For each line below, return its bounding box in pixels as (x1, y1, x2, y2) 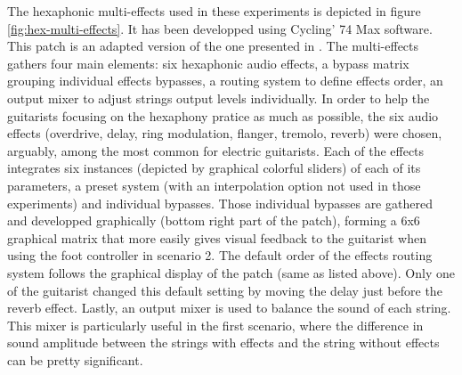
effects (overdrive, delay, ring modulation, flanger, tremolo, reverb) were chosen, (7, 124, 442, 143)
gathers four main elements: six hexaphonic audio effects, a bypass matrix (7, 53, 409, 72)
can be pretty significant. (7, 350, 143, 369)
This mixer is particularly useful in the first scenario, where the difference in (7, 315, 424, 334)
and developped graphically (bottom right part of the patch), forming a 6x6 (7, 211, 420, 230)
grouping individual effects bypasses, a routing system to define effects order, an (7, 71, 443, 90)
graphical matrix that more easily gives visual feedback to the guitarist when (7, 228, 427, 247)
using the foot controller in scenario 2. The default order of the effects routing (7, 246, 433, 265)
